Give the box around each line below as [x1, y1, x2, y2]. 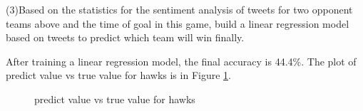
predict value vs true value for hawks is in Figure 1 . [6, 68, 231, 83]
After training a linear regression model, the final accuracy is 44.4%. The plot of [6, 53, 357, 68]
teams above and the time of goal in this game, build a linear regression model [6, 16, 349, 31]
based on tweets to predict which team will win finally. [6, 30, 245, 45]
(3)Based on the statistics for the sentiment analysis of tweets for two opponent [6, 2, 353, 16]
